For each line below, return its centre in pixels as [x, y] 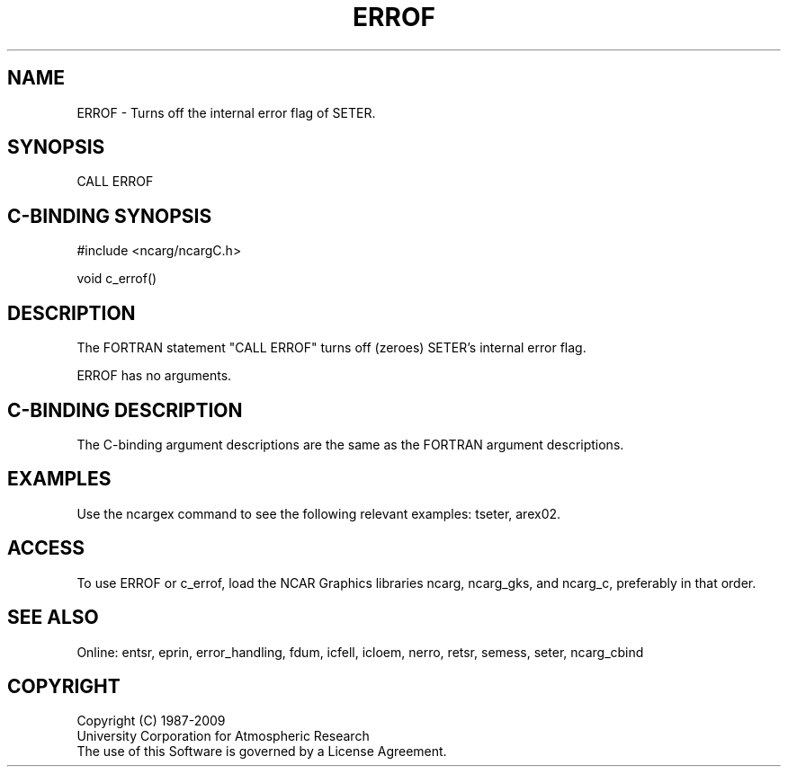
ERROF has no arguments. [154, 376]
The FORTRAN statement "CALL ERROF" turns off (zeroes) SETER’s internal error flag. [331, 348]
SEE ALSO [53, 618]
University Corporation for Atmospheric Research [223, 736]
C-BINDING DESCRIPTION [125, 410]
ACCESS [46, 548]
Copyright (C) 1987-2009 [151, 721]
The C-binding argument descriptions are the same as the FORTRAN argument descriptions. [350, 444]
